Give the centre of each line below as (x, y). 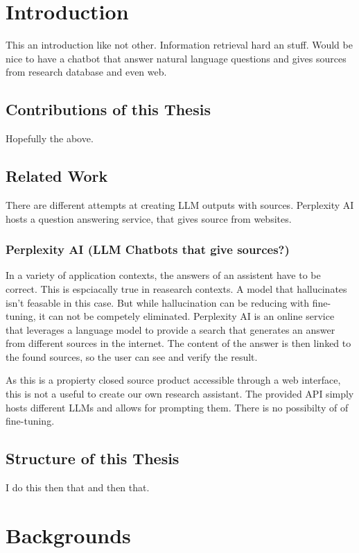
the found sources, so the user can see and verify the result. (132, 356)
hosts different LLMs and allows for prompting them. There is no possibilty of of (177, 407)
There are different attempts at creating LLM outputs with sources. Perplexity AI (180, 204)
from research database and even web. (86, 72)
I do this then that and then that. (78, 487)
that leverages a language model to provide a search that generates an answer (170, 329)
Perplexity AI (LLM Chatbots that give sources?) (148, 249)
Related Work (57, 176)
